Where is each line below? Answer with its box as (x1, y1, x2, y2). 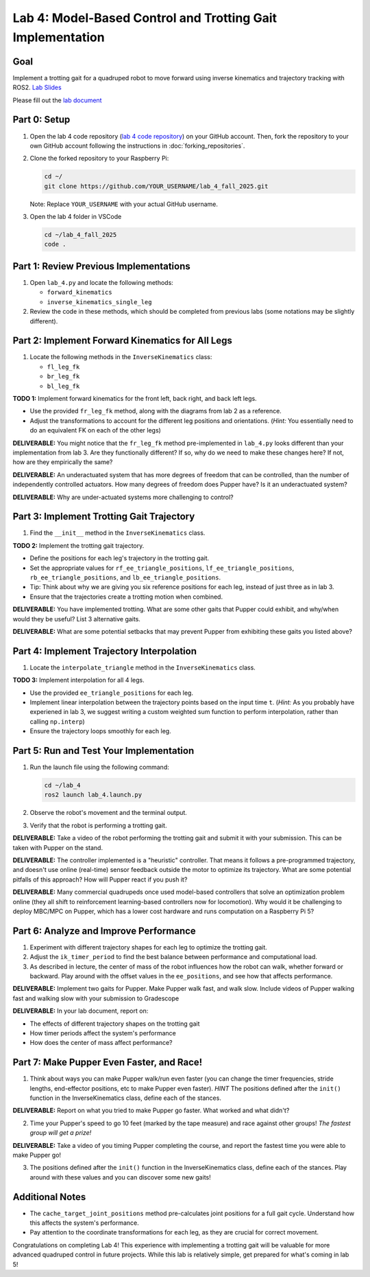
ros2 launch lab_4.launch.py (44, 791, 143, 799)
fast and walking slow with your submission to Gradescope (12, 994, 180, 1002)
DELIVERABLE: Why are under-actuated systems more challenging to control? (12, 493, 234, 501)
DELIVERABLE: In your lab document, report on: (12, 1006, 149, 1015)
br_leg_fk (47, 373, 80, 380)
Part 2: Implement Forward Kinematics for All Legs (12, 335, 232, 347)
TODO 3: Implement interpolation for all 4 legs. (12, 676, 145, 684)
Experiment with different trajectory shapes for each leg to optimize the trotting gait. (29, 943, 267, 951)
